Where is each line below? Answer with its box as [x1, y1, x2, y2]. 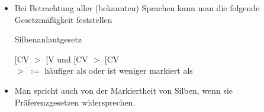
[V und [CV [46, 52, 88, 65]
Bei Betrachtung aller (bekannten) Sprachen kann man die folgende [14, 2, 260, 14]
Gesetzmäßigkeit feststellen [14, 13, 112, 25]
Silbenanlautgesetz [14, 33, 82, 45]
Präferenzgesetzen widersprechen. [14, 95, 136, 108]
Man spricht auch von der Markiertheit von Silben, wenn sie [14, 84, 233, 96]
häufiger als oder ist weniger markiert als [44, 64, 193, 77]
